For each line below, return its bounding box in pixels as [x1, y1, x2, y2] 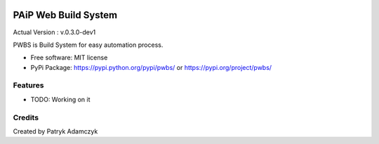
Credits [13, 113, 39, 122]
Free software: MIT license [30, 53, 108, 62]
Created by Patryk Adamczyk [13, 127, 98, 136]
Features [13, 80, 44, 90]
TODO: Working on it [30, 95, 91, 103]
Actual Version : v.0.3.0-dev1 [13, 28, 96, 36]
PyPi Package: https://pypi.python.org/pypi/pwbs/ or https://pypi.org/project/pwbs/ [30, 63, 272, 71]
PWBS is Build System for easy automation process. [13, 41, 164, 49]
